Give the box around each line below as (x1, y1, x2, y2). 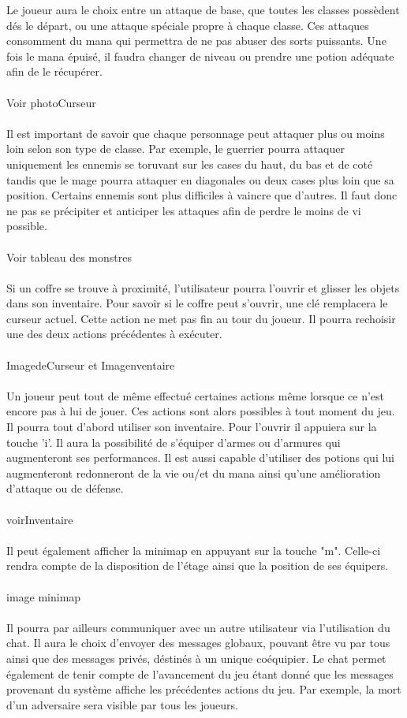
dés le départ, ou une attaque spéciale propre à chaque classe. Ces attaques (6, 17, 369, 33)
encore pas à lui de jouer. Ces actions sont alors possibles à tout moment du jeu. (6, 403, 395, 419)
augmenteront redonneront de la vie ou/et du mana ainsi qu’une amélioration (6, 464, 381, 481)
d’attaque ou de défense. (6, 480, 124, 497)
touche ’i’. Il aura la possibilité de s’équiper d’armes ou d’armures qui (6, 433, 341, 450)
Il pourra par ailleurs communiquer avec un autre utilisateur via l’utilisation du (6, 619, 390, 635)
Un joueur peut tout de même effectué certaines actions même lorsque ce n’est (6, 387, 385, 404)
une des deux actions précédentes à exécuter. (6, 326, 222, 342)
